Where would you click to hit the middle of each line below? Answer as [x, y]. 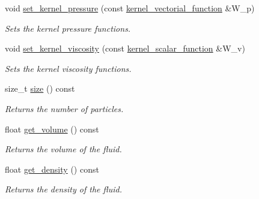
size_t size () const [40, 88]
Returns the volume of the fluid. [63, 149]
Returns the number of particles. [64, 108]
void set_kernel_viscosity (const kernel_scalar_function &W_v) [125, 48]
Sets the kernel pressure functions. [68, 28]
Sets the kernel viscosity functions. [68, 68]
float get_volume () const [52, 129]
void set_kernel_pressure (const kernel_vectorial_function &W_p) [130, 8]
